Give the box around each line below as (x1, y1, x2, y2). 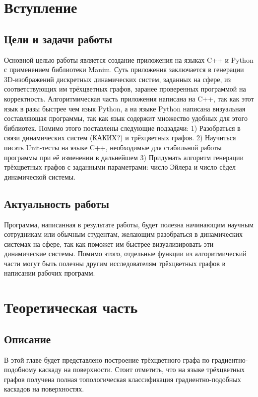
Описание (4, 331, 51, 346)
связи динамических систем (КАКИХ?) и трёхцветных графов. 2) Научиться (4, 132, 236, 143)
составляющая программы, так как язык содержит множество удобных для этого (4, 113, 248, 123)
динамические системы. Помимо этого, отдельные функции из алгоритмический (4, 248, 247, 259)
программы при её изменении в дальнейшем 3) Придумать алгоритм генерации (4, 152, 244, 162)
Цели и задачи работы (4, 31, 113, 46)
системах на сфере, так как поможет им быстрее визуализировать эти (4, 238, 214, 249)
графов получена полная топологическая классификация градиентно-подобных (4, 374, 241, 384)
